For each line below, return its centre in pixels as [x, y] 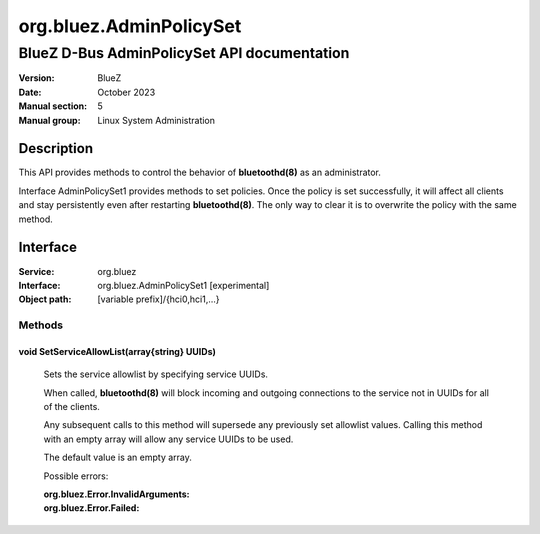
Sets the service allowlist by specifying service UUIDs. [156, 374]
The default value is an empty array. [117, 457]
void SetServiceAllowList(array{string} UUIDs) [117, 351]
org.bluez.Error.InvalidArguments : [116, 494]
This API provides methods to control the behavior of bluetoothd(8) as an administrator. [200, 172]
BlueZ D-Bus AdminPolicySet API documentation [184, 53]
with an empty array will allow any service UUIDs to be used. [168, 439]
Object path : [45, 299]
